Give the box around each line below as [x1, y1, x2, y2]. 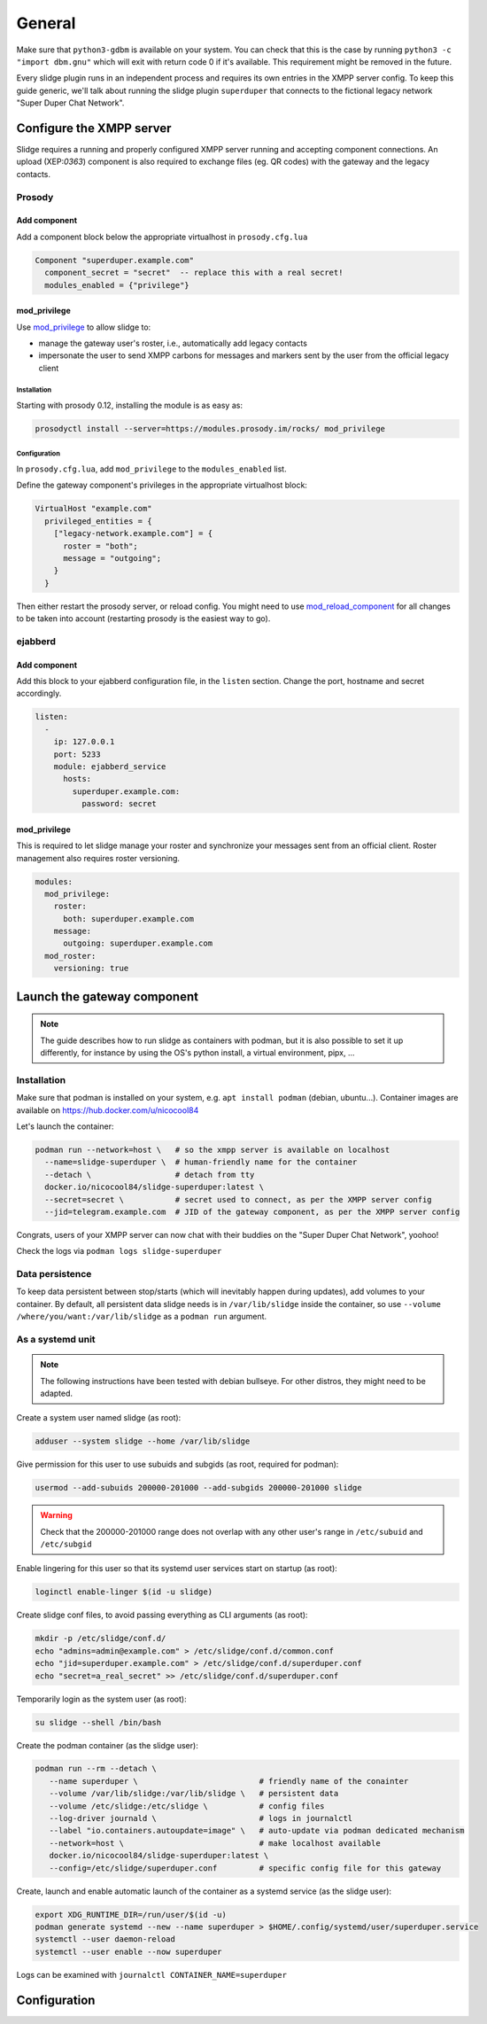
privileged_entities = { [44, 516, 152, 526]
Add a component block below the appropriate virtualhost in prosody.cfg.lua [16, 231, 308, 242]
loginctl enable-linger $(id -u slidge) [35, 1587, 213, 1597]
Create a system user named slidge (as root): [16, 1413, 182, 1423]
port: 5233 [53, 749, 101, 759]
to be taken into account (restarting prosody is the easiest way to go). [16, 613, 271, 624]
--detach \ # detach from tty [44, 1170, 255, 1179]
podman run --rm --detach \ [35, 1763, 157, 1774]
